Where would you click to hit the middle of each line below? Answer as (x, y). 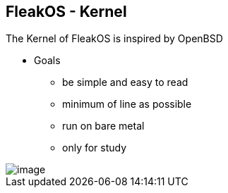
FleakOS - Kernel (66, 12)
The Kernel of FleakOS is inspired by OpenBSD (114, 39)
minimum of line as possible (127, 104)
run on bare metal (103, 126)
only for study (95, 148)
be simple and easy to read (125, 82)
